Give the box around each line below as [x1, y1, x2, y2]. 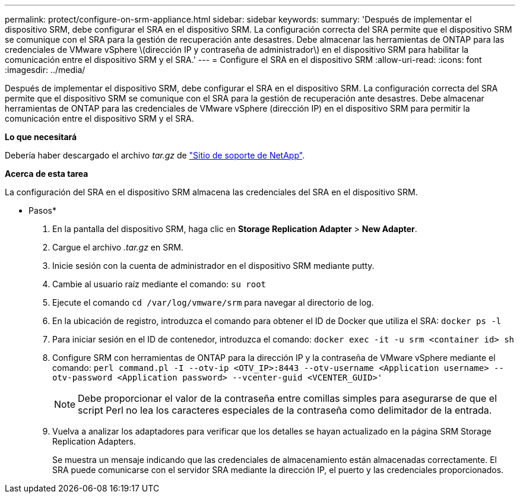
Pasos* [28, 205, 56, 215]
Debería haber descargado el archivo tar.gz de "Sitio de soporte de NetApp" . [5, 150, 305, 160]
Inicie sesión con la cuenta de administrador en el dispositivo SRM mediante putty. [52, 261, 375, 271]
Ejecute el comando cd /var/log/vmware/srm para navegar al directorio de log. [52, 297, 374, 307]
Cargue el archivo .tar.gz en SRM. [52, 242, 183, 252]
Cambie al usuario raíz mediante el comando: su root [52, 279, 267, 289]
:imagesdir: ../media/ [5, 65, 85, 75]
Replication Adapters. [52, 436, 136, 446]
